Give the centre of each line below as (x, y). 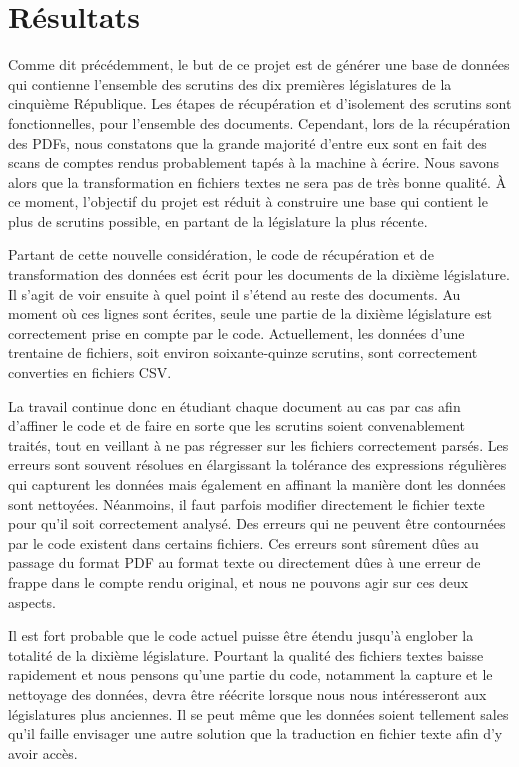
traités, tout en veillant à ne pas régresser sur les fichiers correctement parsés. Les (258, 444)
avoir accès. (43, 752)
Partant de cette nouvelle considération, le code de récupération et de (221, 254)
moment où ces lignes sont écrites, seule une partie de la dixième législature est (250, 313)
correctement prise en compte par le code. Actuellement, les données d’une (236, 332)
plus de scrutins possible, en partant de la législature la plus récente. (218, 220)
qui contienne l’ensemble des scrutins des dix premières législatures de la (230, 83)
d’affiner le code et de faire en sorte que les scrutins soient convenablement (237, 425)
